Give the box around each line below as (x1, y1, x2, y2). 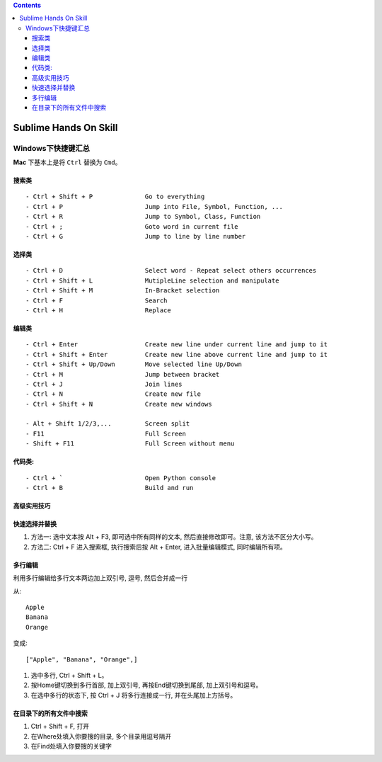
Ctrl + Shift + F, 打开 (30, 722, 90, 731)
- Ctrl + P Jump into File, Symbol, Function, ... (25, 203, 283, 210)
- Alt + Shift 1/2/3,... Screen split (25, 420, 190, 428)
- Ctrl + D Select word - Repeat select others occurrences (25, 266, 317, 275)
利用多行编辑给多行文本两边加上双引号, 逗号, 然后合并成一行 (13, 574, 187, 582)
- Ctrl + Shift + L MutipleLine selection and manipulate (25, 276, 279, 285)
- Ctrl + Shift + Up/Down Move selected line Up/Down (25, 360, 242, 368)
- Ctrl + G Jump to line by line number (25, 232, 246, 241)
